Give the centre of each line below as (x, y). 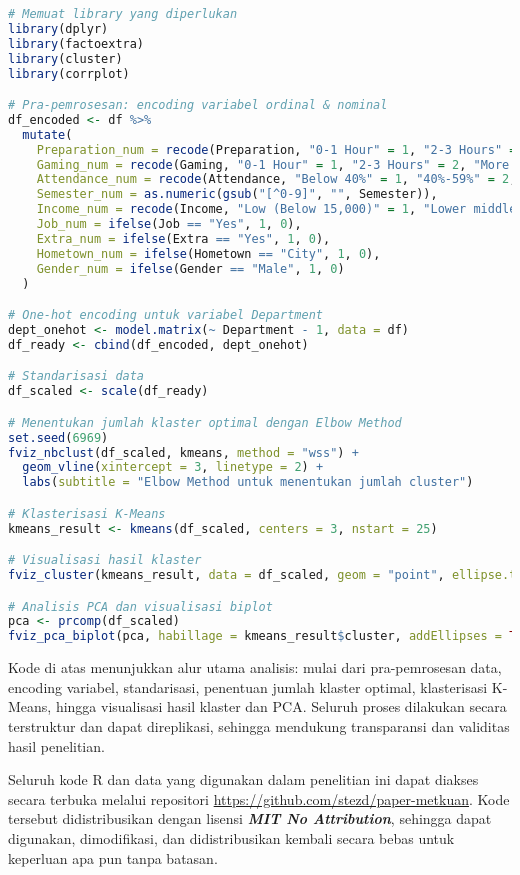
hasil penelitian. (56, 745)
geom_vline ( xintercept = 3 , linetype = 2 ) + (173, 467)
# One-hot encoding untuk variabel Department (165, 315)
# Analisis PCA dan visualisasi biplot (140, 606)
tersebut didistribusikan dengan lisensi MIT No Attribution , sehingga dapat (250, 818)
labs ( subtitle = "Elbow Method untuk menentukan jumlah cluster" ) (248, 482)
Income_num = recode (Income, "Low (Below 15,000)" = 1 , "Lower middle (276, 209)
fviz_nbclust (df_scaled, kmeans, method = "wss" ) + (183, 452)
